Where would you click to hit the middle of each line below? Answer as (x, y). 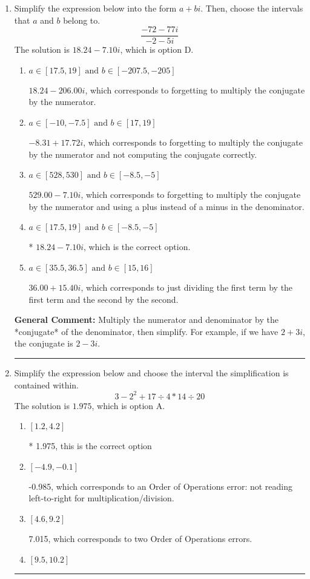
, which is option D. (157, 49)
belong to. (82, 20)
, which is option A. (128, 405)
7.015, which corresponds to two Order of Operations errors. (140, 539)
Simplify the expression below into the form (95, 8)
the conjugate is (44, 343)
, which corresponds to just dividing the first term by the (187, 287)
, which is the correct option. (137, 247)
